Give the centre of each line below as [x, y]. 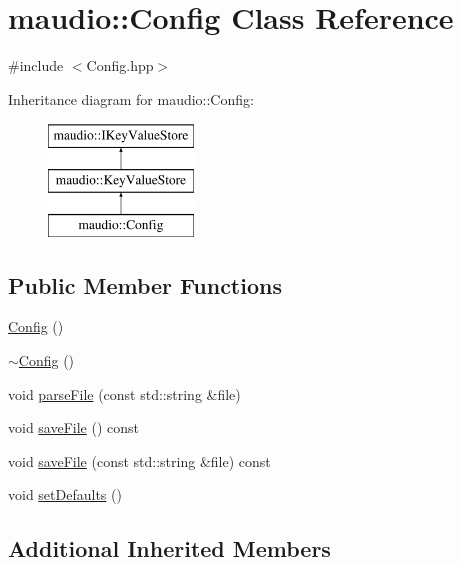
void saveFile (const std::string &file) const [139, 460]
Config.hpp [120, 65]
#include [36, 65]
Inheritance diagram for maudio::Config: [131, 98]
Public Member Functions [145, 284]
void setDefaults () [65, 494]
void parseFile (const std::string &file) [124, 393]
